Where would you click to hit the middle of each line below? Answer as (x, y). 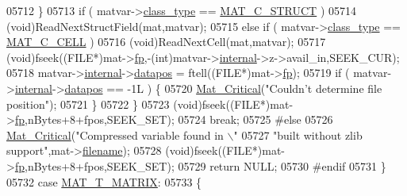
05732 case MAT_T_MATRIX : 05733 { (104, 181)
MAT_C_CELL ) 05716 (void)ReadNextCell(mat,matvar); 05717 (166, 42)
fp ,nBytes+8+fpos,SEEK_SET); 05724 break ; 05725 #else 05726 (174, 119)
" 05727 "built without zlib (298, 135)
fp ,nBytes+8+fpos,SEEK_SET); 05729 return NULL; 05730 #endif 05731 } (200, 165)
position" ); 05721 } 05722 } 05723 (88, 104)
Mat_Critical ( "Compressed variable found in (115, 135)
